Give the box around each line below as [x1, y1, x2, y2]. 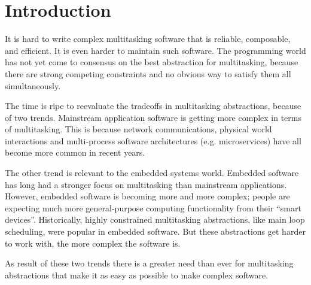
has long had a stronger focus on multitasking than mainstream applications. [5, 178, 287, 190]
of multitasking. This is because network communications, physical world [5, 123, 272, 135]
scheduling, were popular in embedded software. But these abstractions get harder [5, 225, 306, 238]
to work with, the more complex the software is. [5, 237, 181, 249]
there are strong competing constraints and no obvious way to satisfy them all [5, 67, 291, 80]
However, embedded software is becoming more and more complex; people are [5, 190, 290, 202]
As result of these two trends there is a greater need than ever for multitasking [5, 257, 294, 269]
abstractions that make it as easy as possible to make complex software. [5, 268, 269, 281]
